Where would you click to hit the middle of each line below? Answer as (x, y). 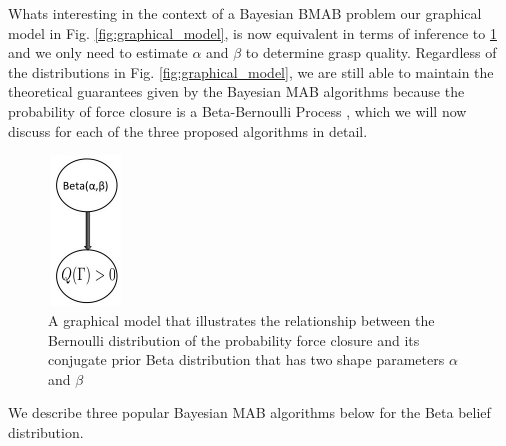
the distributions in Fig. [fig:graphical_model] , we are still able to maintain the (251, 71)
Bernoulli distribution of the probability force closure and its (234, 339)
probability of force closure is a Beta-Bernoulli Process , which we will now (237, 110)
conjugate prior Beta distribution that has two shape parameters (246, 359)
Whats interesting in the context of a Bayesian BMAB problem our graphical (245, 13)
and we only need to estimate (98, 52)
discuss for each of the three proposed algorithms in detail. (188, 130)
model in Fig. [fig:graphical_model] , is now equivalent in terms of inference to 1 (252, 32)
